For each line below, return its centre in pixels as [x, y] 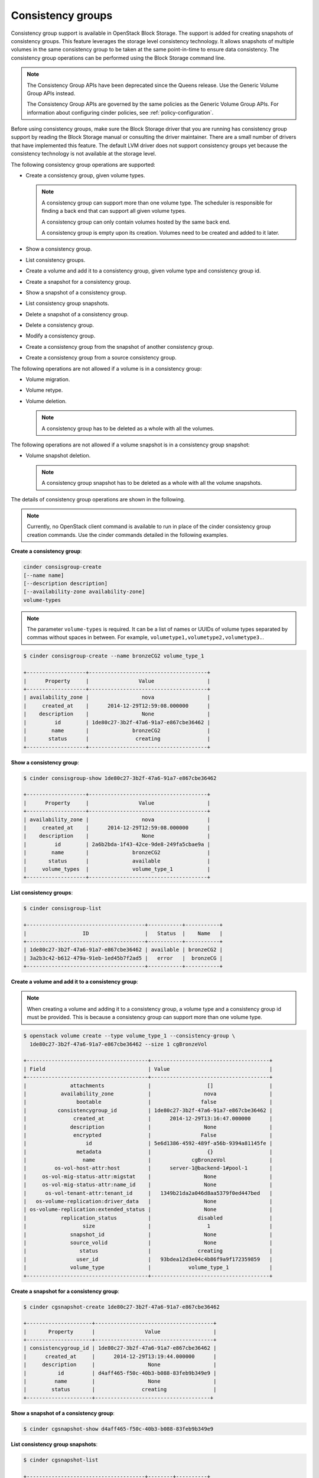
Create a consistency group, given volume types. [85, 176]
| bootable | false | [148, 1102]
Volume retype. [44, 390]
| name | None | [120, 1381]
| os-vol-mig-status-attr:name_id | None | [148, 1185]
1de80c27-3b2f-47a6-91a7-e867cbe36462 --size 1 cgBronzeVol [118, 1044]
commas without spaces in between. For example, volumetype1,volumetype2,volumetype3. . [145, 637]
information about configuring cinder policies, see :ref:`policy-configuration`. [120, 112]
